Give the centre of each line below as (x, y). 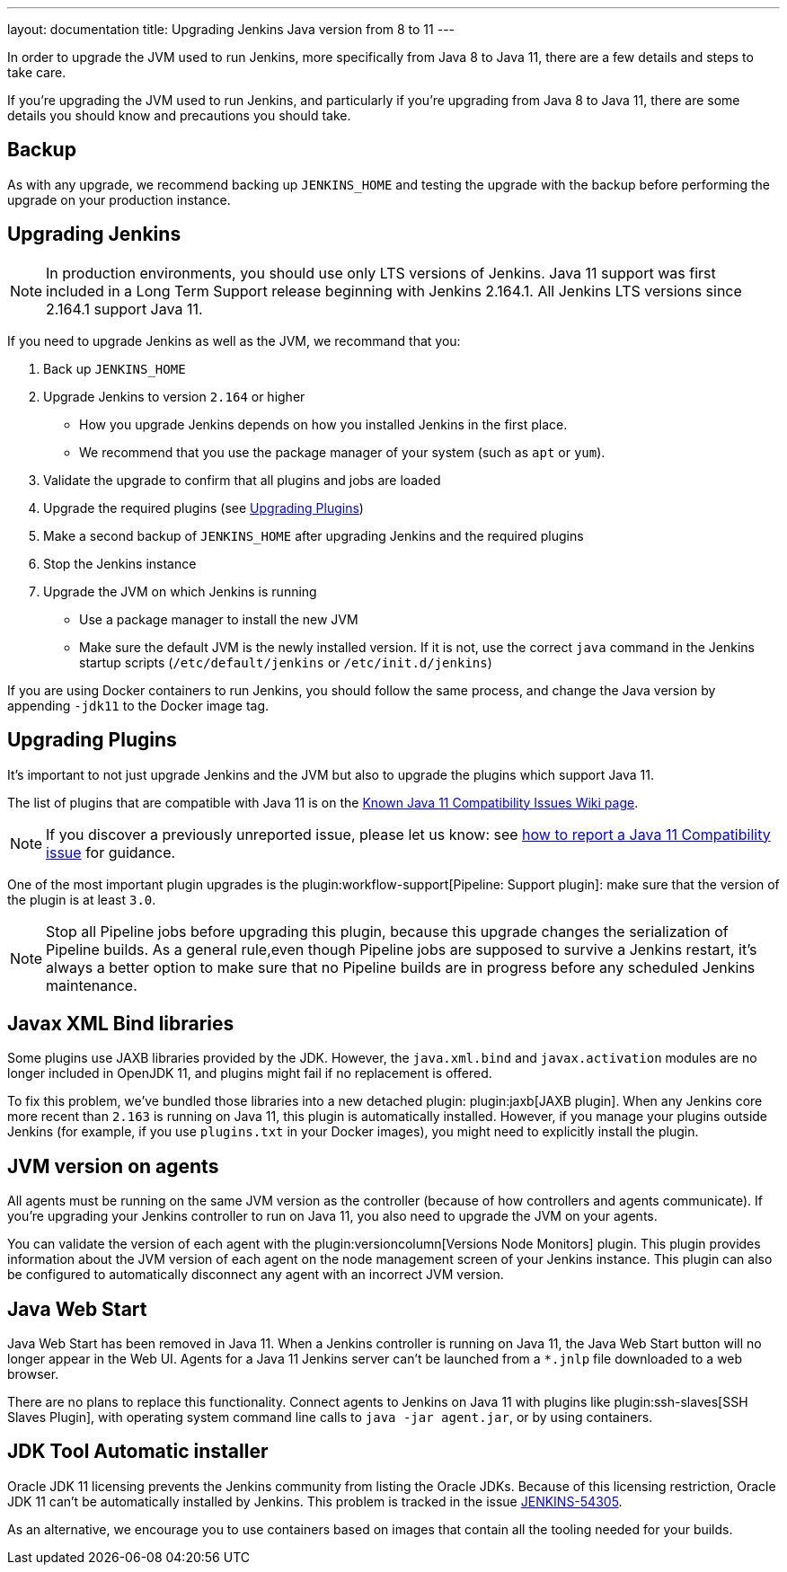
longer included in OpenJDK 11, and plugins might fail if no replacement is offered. (250, 1073)
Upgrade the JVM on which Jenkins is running (180, 591)
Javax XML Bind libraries (121, 1023)
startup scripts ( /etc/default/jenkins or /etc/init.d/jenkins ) (286, 662)
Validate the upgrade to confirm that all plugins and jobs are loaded (242, 480)
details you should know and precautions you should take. (179, 115)
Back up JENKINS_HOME (115, 368)
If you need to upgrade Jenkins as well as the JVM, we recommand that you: (234, 340)
